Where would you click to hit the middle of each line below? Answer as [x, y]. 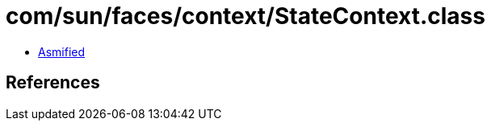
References [53, 83]
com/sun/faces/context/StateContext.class [245, 16]
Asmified [62, 51]
